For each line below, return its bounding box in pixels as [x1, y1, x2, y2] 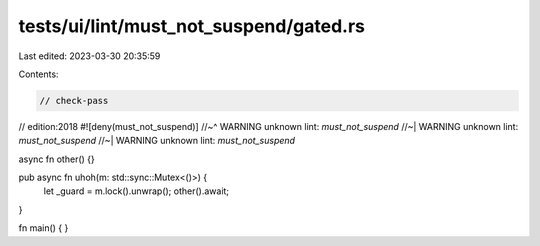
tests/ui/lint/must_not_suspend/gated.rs [18, 15, 365, 37]
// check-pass [39, 95, 109, 106]
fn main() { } [18, 222, 69, 234]
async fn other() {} [18, 153, 95, 165]
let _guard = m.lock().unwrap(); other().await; [43, 185, 230, 197]
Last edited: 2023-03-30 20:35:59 [18, 50, 161, 62]
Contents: [18, 68, 59, 80]
